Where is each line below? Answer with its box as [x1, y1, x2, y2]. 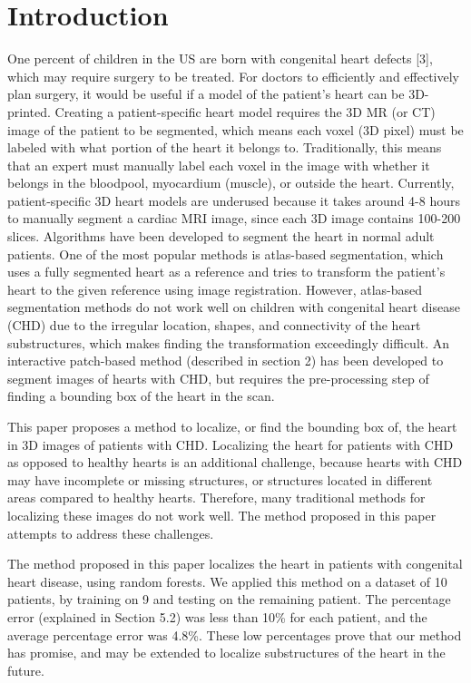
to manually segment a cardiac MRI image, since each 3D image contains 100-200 [7, 209, 461, 228]
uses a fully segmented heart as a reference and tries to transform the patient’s [7, 262, 446, 281]
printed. [7, 102, 51, 121]
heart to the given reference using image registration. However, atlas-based [7, 279, 423, 298]
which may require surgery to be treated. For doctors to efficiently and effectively [7, 66, 459, 85]
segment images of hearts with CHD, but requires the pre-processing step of [7, 368, 429, 387]
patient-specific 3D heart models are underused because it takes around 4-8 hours [7, 190, 460, 210]
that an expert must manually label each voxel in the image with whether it [7, 155, 430, 174]
